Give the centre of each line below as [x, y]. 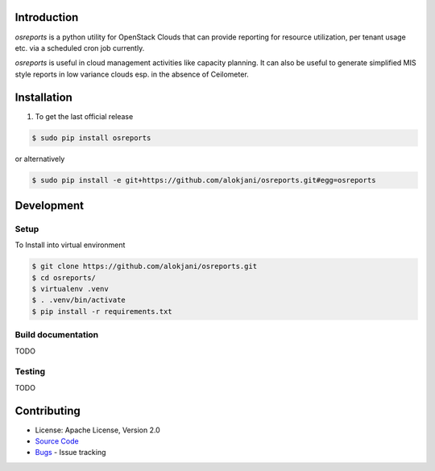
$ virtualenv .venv [70, 289]
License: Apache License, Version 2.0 [97, 430]
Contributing [48, 411]
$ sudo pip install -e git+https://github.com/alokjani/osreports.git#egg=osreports [204, 180]
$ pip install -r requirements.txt [102, 311]
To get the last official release [84, 116]
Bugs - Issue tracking [70, 452]
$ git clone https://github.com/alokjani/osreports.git [145, 266]
